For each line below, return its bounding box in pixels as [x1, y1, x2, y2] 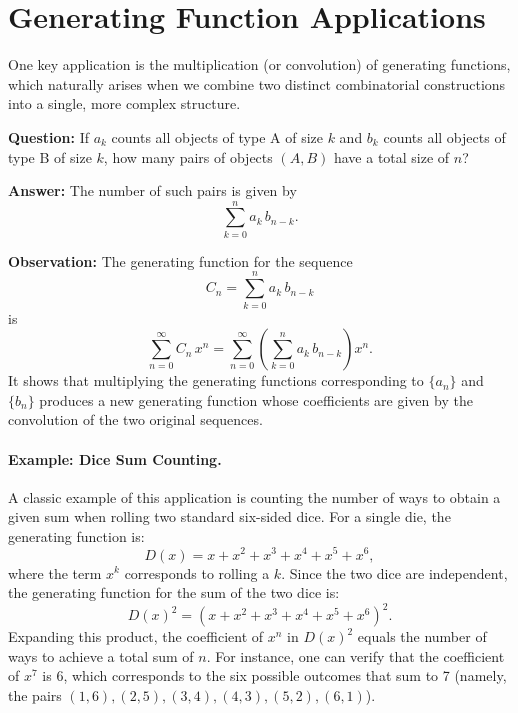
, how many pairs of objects [103, 146, 273, 167]
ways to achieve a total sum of [8, 645, 194, 666]
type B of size [8, 146, 92, 167]
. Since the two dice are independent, [281, 562, 508, 583]
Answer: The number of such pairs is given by [8, 180, 297, 201]
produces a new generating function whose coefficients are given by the [39, 389, 473, 410]
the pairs [8, 685, 62, 706]
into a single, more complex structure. [8, 93, 241, 114]
